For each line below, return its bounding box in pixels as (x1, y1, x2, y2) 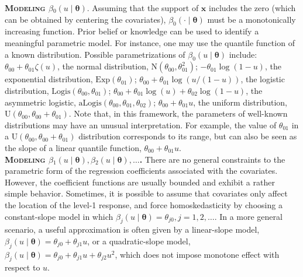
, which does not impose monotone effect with (115, 248, 280, 260)
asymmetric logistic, (5, 96, 76, 108)
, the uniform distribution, (193, 96, 287, 108)
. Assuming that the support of (87, 2, 199, 13)
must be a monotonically (207, 13, 296, 25)
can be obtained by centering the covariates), (5, 13, 166, 25)
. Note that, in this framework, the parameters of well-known (68, 107, 288, 120)
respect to (5, 261, 40, 274)
